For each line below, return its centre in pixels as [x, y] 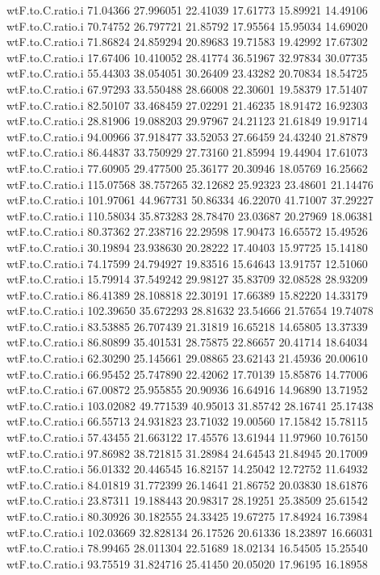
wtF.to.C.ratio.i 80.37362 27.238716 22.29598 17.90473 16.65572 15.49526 [187, 231]
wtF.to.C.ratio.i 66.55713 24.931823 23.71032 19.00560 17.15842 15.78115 [187, 421]
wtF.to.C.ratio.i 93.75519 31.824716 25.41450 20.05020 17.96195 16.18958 [187, 563]
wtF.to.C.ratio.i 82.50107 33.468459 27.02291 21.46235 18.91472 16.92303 [187, 105]
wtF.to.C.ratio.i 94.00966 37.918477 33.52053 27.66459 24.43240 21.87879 [187, 136]
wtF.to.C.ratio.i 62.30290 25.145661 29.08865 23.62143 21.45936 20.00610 [187, 358]
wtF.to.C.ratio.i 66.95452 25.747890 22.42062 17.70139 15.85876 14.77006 [187, 374]
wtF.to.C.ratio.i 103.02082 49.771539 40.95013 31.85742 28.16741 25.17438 [190, 405]
